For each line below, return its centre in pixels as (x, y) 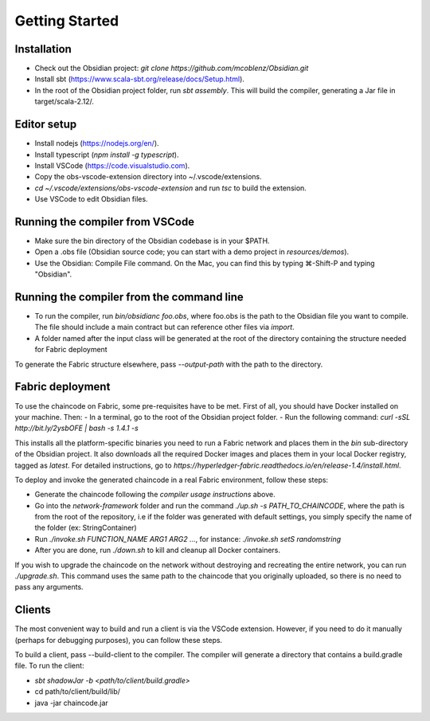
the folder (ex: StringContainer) (86, 528)
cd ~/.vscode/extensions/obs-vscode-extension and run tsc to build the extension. (170, 188)
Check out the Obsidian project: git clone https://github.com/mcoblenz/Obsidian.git (172, 69)
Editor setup (46, 125)
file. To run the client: (49, 666)
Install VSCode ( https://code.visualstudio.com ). (112, 165)
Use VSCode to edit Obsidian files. (91, 199)
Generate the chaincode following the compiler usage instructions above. (155, 495)
